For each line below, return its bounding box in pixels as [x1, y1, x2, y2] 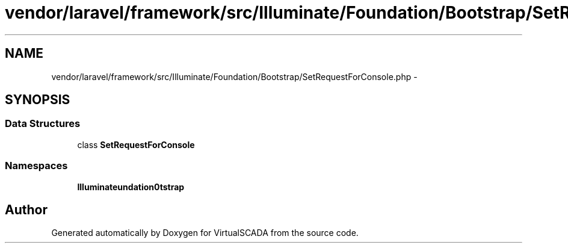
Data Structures [5, 117, 81, 130]
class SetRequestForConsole [77, 139, 195, 150]
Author [5, 202, 48, 217]
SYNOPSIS [5, 92, 70, 108]
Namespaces [5, 160, 68, 172]
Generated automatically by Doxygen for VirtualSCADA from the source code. [51, 228, 359, 238]
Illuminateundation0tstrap [77, 181, 185, 192]
